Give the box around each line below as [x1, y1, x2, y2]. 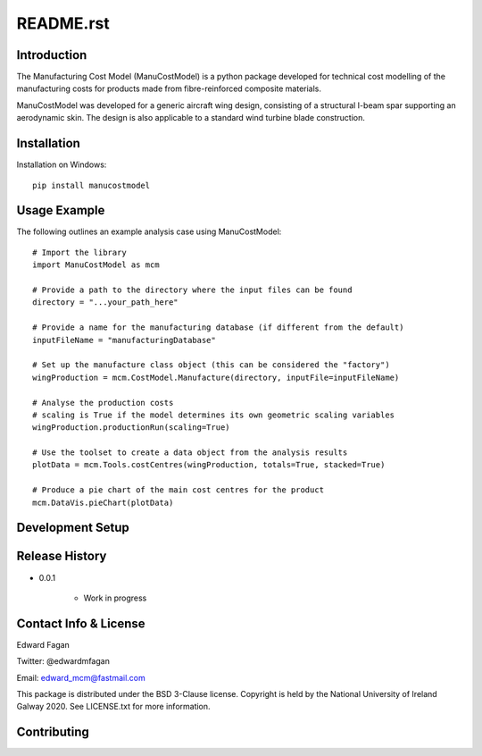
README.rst [16, 13, 111, 33]
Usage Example [16, 203, 105, 218]
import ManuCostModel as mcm [32, 260, 160, 270]
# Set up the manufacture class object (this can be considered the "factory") [32, 360, 390, 370]
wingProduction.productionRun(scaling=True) [32, 423, 231, 433]
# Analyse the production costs [32, 398, 174, 407]
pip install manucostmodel [32, 180, 151, 190]
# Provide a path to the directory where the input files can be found [32, 285, 353, 295]
